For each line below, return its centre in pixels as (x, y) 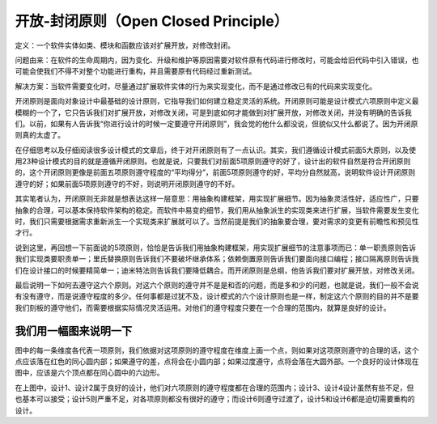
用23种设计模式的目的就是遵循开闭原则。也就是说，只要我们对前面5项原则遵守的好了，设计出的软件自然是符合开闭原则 (213, 161)
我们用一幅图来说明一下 (74, 331)
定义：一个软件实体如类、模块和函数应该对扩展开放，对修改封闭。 (125, 45)
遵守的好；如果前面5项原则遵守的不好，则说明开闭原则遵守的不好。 (127, 184)
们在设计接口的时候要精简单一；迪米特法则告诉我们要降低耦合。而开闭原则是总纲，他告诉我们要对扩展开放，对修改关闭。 (217, 270)
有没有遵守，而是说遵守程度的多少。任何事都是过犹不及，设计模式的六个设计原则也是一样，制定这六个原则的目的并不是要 (217, 296)
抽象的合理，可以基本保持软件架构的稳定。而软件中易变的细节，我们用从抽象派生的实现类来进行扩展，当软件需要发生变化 (217, 210)
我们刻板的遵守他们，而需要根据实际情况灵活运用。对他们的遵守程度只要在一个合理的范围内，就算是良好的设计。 (203, 307)
